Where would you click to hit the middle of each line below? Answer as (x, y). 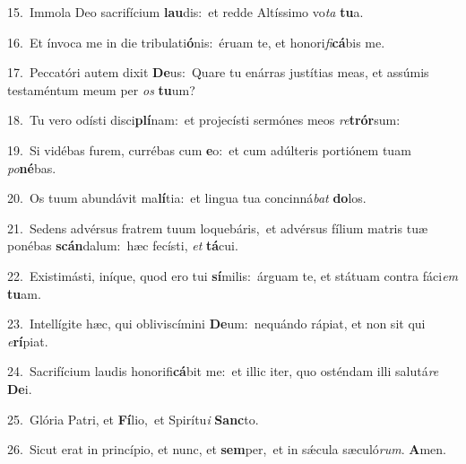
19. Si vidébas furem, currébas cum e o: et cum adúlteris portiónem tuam (209, 149)
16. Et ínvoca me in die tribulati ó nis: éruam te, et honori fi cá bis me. (196, 42)
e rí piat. (28, 341)
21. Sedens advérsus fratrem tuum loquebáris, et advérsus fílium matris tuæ (218, 228)
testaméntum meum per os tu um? (101, 89)
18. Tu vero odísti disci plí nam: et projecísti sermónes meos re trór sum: (204, 120)
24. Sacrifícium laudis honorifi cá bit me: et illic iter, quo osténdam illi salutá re (223, 371)
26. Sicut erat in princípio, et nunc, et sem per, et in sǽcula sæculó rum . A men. (227, 449)
